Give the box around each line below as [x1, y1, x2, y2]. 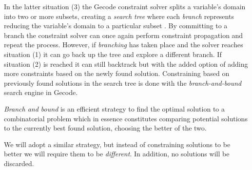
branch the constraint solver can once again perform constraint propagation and [4, 30, 243, 40]
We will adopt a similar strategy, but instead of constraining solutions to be [4, 139, 231, 149]
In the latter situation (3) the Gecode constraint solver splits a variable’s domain [4, 1, 246, 11]
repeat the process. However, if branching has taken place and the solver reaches [4, 39, 243, 50]
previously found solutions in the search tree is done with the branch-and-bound [4, 77, 242, 88]
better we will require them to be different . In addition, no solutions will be [4, 149, 230, 159]
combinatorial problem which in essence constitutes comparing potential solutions [4, 113, 248, 123]
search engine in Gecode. [4, 87, 78, 97]
